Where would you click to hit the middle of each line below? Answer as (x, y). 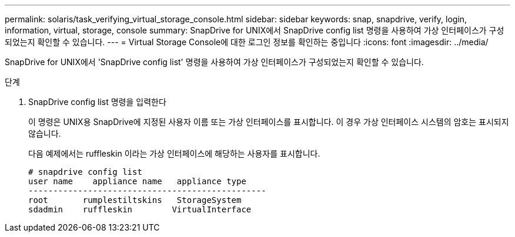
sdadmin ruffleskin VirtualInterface (140, 209)
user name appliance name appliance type (137, 181)
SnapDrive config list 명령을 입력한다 (97, 102)
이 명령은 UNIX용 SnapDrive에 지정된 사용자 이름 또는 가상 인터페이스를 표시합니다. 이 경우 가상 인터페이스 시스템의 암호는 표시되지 (269, 122)
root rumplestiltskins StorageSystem (135, 200)
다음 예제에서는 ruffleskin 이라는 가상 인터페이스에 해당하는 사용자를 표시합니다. (174, 153)
